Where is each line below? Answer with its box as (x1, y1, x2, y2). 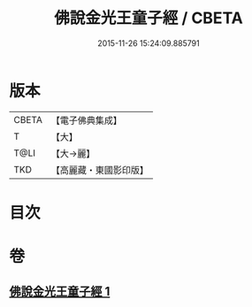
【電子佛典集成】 (50, 114, 122, 127)
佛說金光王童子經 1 (9, 284, 111, 299)
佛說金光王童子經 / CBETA (54, 8, 243, 28)
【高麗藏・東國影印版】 (50, 164, 149, 176)
